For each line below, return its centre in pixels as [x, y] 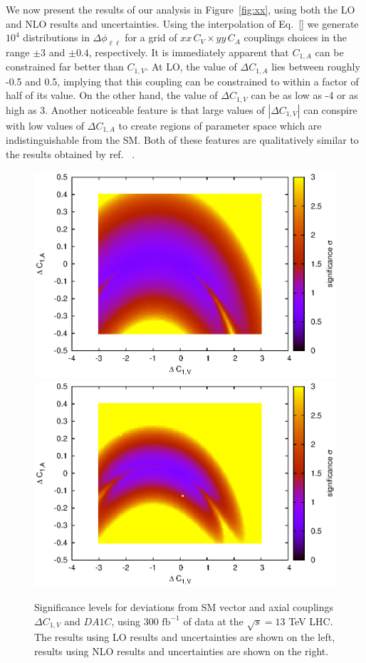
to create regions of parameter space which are [220, 125]
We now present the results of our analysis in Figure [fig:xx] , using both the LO [181, 9]
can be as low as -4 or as [304, 95]
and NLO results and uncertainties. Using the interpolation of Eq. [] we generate [182, 23]
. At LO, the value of [191, 67]
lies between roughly [316, 67]
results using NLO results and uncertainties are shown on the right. [182, 651]
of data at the [213, 621]
